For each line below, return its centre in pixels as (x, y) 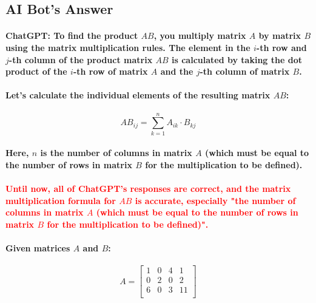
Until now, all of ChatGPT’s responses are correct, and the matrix (148, 189)
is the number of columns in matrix (116, 153)
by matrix (280, 36)
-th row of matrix (110, 71)
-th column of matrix (245, 71)
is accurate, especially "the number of (215, 200)
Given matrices (38, 248)
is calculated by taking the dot (237, 59)
